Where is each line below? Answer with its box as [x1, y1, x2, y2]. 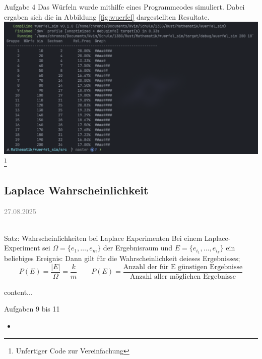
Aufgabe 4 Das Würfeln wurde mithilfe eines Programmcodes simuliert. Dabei [4, 2, 245, 12]
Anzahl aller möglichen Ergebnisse [130, 273, 236, 280]
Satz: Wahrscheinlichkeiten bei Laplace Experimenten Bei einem [4, 232, 203, 243]
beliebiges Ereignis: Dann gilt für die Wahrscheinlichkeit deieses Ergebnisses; [4, 253, 240, 264]
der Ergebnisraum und [103, 242, 173, 253]
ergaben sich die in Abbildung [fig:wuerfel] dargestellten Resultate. [4, 11, 210, 22]
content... [4, 286, 33, 297]
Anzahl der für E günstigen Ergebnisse [123, 263, 243, 271]
